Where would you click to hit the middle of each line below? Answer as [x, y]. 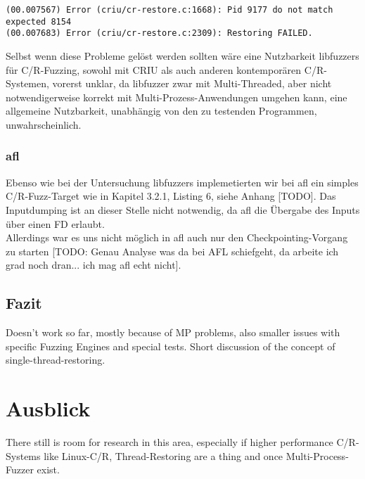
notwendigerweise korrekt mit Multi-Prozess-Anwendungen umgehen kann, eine [177, 97]
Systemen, [27, 83]
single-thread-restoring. [56, 360]
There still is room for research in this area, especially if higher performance [169, 442]
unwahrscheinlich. [44, 124]
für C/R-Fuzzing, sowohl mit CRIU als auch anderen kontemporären [154, 69]
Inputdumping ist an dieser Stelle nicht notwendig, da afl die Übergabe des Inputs [183, 209]
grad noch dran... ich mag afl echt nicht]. [94, 265]
